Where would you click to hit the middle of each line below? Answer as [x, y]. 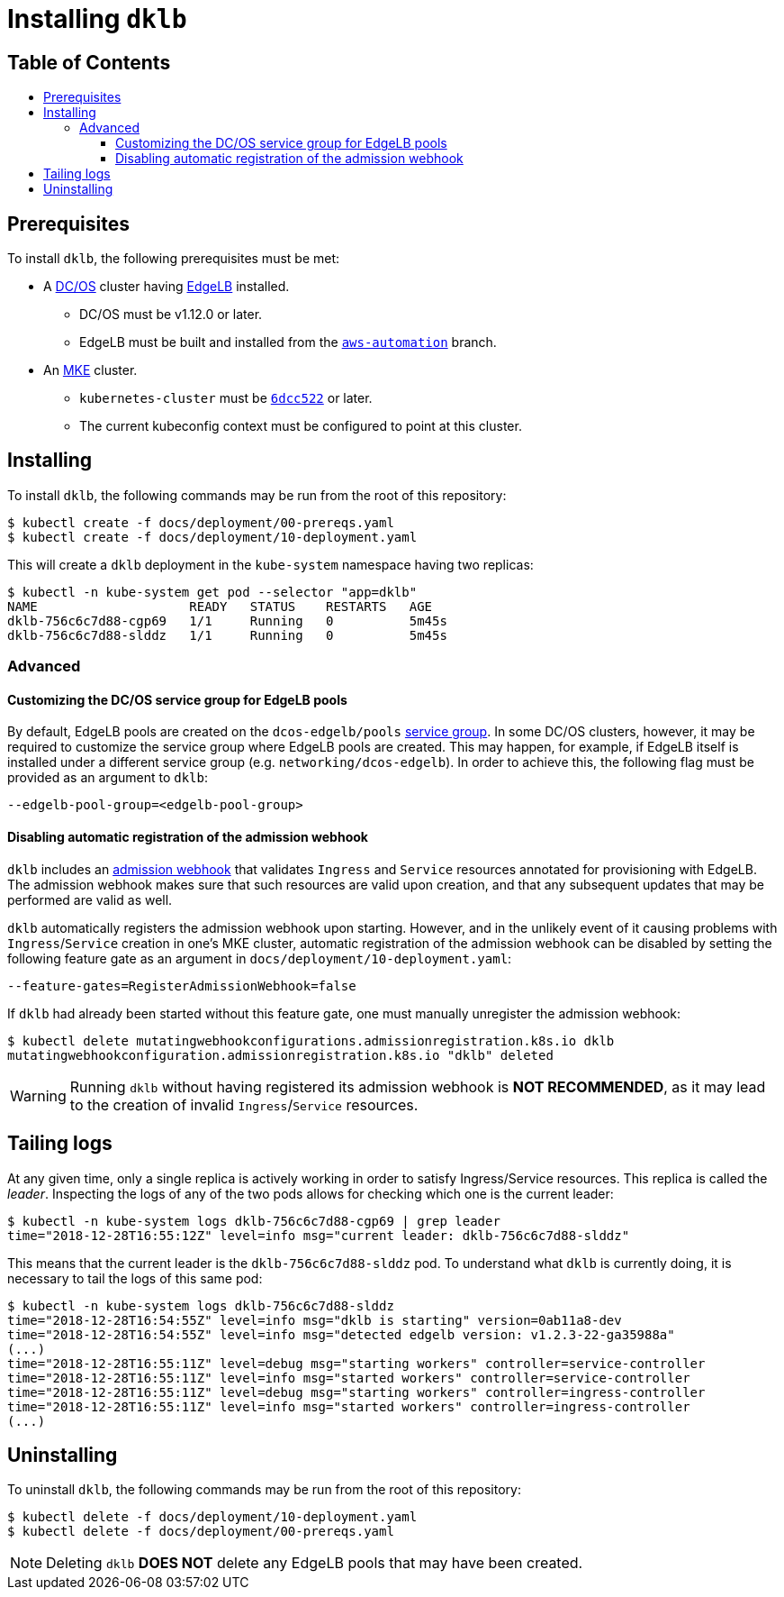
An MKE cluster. [90, 370]
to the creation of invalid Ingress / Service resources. [244, 1104]
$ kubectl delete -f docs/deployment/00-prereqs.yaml [201, 1532]
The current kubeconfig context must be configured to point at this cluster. [301, 426]
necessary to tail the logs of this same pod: [135, 1278]
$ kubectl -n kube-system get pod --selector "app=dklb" [212, 592]
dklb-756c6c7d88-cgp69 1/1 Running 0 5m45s [227, 621]
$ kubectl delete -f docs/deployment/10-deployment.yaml [212, 1517]
